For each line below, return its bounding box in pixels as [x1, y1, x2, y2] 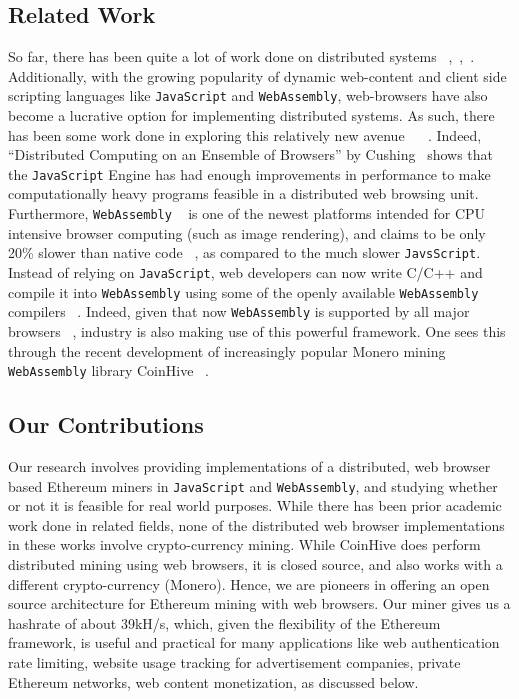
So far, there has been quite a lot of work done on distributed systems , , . [8, 46, 475, 67]
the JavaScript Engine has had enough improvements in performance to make [8, 163, 491, 184]
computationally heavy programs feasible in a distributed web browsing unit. [8, 183, 479, 204]
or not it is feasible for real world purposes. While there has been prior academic [8, 495, 502, 516]
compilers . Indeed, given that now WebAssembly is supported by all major [8, 301, 470, 322]
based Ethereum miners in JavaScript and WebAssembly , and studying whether [8, 475, 498, 496]
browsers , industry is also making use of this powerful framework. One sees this [8, 320, 506, 341]
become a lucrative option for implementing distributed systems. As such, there [8, 105, 495, 126]
